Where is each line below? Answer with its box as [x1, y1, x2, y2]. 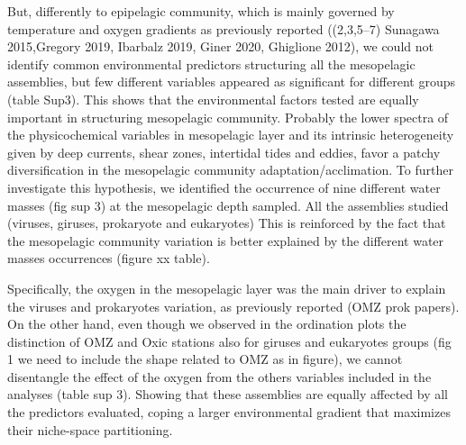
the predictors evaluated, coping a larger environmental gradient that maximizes [7, 403, 451, 422]
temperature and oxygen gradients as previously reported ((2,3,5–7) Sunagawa [7, 19, 440, 38]
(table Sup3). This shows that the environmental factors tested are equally [7, 89, 419, 108]
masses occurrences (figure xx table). [7, 249, 210, 268]
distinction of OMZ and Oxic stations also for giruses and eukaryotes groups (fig [7, 331, 452, 350]
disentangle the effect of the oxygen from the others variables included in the [7, 367, 432, 386]
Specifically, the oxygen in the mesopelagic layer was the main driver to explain [7, 278, 446, 297]
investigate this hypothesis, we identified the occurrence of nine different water [7, 177, 441, 196]
